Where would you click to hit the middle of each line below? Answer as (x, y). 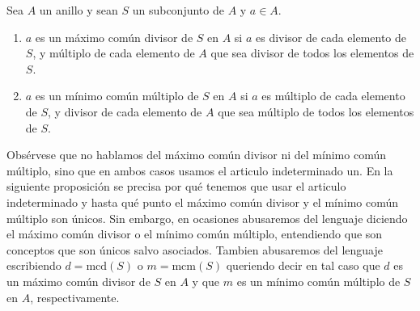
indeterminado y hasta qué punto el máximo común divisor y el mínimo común (203, 202)
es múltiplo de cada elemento (333, 96)
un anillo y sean (78, 10)
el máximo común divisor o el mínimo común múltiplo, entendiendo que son (195, 234)
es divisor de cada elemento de (331, 37)
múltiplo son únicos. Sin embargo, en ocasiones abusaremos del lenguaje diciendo (207, 218)
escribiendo (34, 265)
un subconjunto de (178, 10)
